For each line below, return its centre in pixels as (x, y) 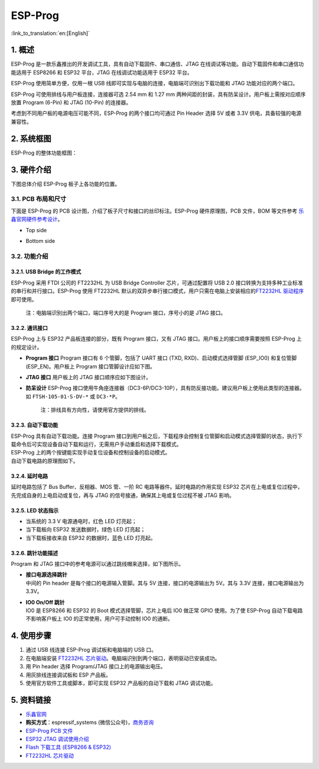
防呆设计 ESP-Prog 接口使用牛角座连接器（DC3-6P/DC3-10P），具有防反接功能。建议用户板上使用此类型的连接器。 (165, 388)
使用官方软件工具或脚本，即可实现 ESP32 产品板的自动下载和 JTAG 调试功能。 (121, 683)
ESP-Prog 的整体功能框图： (44, 153)
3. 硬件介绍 (31, 170)
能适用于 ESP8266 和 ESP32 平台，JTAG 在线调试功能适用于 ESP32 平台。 (102, 72)
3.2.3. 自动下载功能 (35, 425)
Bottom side (40, 241)
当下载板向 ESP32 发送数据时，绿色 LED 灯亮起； (86, 530)
